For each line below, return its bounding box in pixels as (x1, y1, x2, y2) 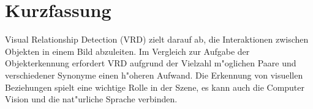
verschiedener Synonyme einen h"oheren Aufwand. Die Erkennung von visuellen (5, 68, 303, 81)
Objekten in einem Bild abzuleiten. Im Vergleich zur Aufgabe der (5, 44, 250, 57)
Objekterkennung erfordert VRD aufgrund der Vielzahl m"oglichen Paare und (5, 57, 296, 69)
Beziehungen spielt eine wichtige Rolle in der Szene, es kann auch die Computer (5, 80, 305, 93)
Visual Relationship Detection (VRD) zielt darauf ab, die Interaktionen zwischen (5, 33, 309, 46)
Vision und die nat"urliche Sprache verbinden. (5, 93, 178, 105)
